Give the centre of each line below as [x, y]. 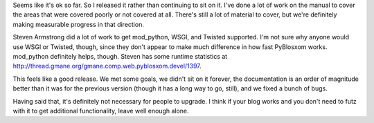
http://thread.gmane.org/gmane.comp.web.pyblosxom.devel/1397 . [107, 66]
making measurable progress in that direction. [79, 24]
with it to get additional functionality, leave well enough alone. [101, 111]
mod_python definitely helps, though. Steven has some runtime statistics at [120, 56]
